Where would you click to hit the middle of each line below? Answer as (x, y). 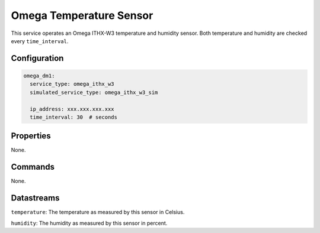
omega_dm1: (39, 76)
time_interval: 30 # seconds (74, 117)
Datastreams (35, 198)
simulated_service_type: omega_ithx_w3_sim (94, 92)
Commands (33, 167)
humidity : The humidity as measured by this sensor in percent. (89, 223)
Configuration (37, 58)
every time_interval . (40, 41)
